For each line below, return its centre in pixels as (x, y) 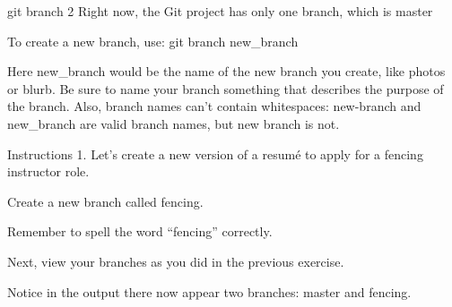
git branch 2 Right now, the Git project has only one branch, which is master (220, 11)
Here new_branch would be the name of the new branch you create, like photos (226, 71)
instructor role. (48, 171)
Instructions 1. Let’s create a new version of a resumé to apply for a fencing (215, 153)
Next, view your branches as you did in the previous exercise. (176, 261)
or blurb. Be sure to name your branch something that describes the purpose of (226, 88)
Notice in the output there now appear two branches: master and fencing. (209, 291)
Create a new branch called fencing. (105, 201)
